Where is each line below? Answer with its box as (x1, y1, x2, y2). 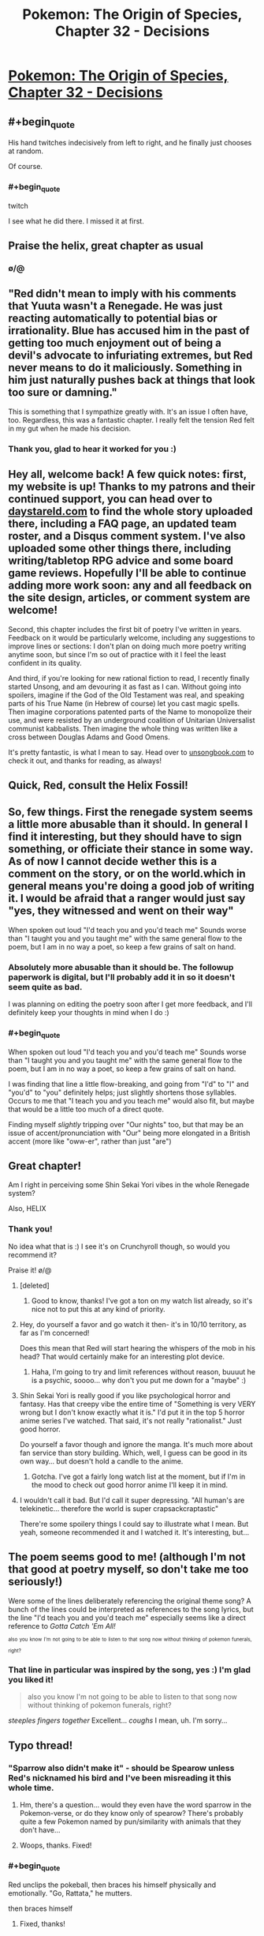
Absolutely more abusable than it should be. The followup (8, 961, 234, 972)
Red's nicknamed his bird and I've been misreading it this (8, 1772, 232, 1783)
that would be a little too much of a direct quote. (8, 1104, 164, 1114)
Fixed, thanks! (19, 1919, 65, 1928)
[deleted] (19, 1280, 50, 1290)
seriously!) (8, 1575, 63, 1588)
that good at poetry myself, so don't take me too (8, 1562, 249, 1577)
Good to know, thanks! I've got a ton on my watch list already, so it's (31, 1295, 253, 1305)
